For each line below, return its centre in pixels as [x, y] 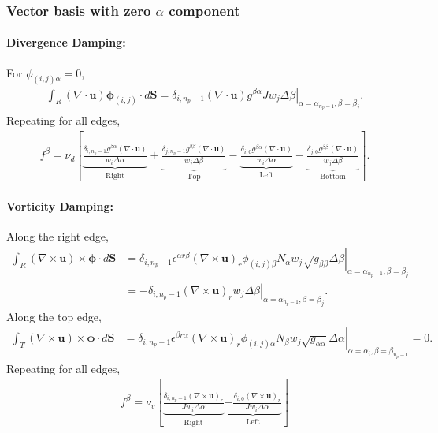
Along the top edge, [54, 316]
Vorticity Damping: [60, 206]
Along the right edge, [58, 236]
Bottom [333, 177]
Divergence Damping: [66, 42]
